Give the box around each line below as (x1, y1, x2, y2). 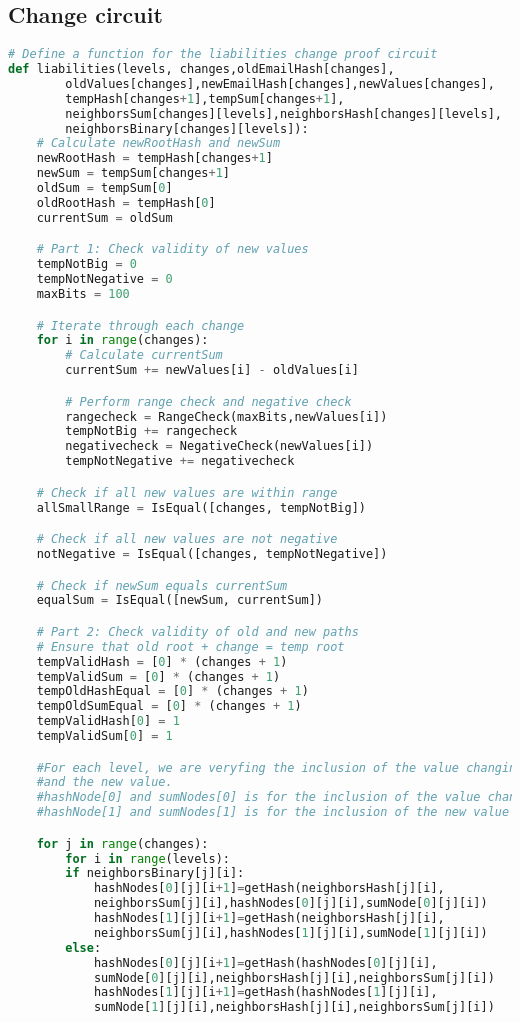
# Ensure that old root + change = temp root (36, 639, 345, 654)
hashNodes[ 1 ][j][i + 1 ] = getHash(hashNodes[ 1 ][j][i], (93, 985, 438, 1000)
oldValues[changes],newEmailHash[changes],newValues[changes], (65, 76, 495, 91)
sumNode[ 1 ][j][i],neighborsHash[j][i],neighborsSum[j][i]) (93, 1000, 495, 1015)
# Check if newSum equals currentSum (36, 578, 288, 593)
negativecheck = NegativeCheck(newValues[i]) (65, 439, 374, 454)
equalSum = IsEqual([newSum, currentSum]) (36, 593, 324, 608)
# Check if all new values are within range (36, 485, 338, 500)
